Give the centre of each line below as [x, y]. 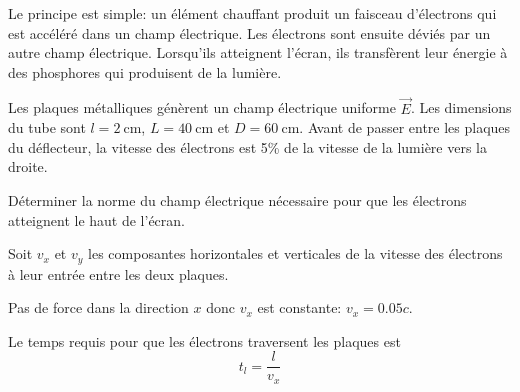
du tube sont [47, 127]
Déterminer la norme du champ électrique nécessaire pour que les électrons [237, 199]
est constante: [299, 307]
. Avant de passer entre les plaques [405, 127]
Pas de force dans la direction [98, 307]
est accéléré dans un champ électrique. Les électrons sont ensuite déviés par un [249, 32]
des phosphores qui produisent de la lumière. [145, 71]
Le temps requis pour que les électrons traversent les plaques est [204, 340]
